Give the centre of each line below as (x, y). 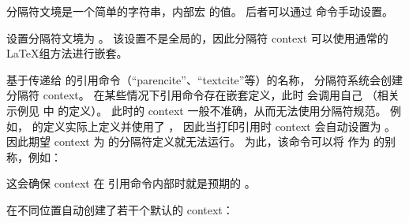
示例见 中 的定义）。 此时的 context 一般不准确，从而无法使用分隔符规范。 (197, 110)
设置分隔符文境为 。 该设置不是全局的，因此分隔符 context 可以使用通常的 (197, 37)
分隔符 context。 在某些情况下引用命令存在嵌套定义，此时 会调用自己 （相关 (203, 95)
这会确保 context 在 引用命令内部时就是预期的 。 (131, 183)
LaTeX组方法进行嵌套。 (67, 53)
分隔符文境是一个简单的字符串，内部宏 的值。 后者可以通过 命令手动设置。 (200, 11)
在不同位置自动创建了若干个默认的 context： (120, 209)
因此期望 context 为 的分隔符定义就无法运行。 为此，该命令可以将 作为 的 (196, 141)
